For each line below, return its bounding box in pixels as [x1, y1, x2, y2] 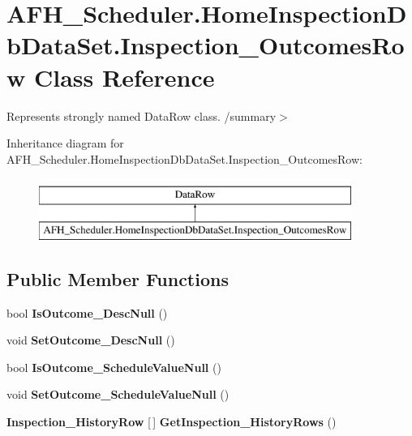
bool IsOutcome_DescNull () [6, 304, 168, 321]
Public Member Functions [6, 266, 229, 291]
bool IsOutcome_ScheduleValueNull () [6, 358, 221, 375]
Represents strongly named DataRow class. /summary [6, 107, 277, 124]
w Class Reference [6, 60, 215, 93]
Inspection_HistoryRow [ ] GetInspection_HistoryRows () [6, 413, 337, 430]
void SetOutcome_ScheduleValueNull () [6, 386, 230, 403]
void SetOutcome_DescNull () [6, 331, 175, 348]
